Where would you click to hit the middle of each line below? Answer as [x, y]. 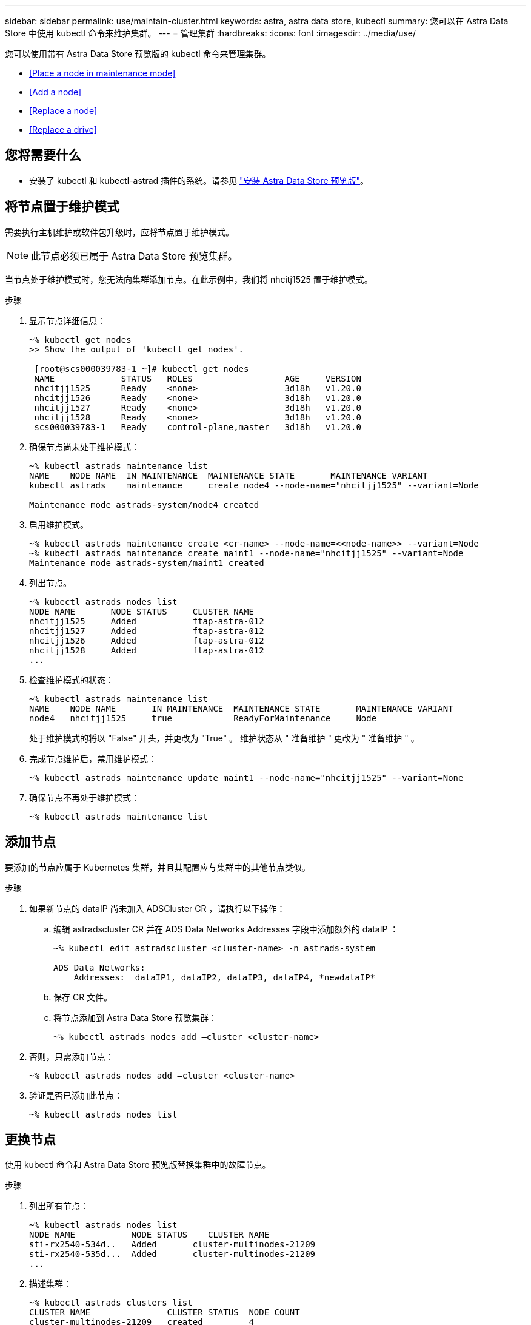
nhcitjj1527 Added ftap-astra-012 [147, 631]
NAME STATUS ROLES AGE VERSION [198, 378]
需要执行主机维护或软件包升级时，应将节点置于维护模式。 [119, 232]
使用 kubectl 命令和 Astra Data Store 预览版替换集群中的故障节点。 [138, 1165]
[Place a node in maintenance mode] [102, 73]
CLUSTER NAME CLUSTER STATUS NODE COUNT [165, 1313]
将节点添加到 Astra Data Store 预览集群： [135, 1017]
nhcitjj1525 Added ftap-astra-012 [147, 621]
